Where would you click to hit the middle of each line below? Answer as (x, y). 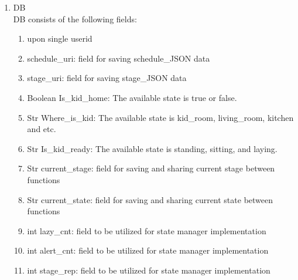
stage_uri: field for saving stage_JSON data (107, 78)
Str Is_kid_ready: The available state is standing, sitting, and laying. (152, 148)
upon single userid (60, 38)
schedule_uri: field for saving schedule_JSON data (119, 58)
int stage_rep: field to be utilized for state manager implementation (149, 270)
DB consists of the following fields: (75, 18)
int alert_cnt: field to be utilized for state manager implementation (148, 250)
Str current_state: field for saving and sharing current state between (150, 199)
